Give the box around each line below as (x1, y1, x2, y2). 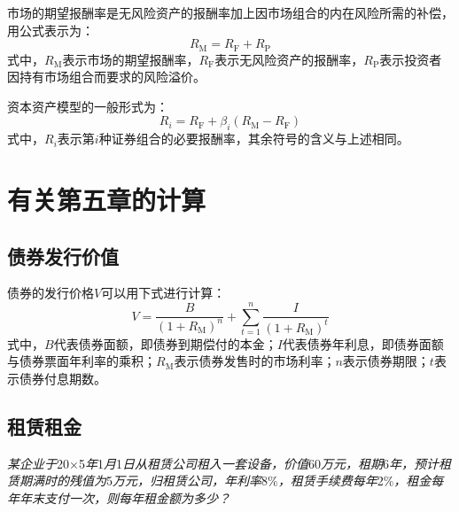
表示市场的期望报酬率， (62, 50, 199, 68)
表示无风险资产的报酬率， (214, 50, 364, 68)
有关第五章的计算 (7, 182, 206, 217)
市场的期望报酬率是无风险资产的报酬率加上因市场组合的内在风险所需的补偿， (7, 4, 454, 21)
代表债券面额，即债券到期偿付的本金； (53, 334, 277, 353)
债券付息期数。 (19, 368, 106, 387)
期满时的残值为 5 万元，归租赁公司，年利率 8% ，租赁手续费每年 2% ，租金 (19, 471, 432, 490)
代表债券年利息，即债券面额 (282, 334, 444, 353)
